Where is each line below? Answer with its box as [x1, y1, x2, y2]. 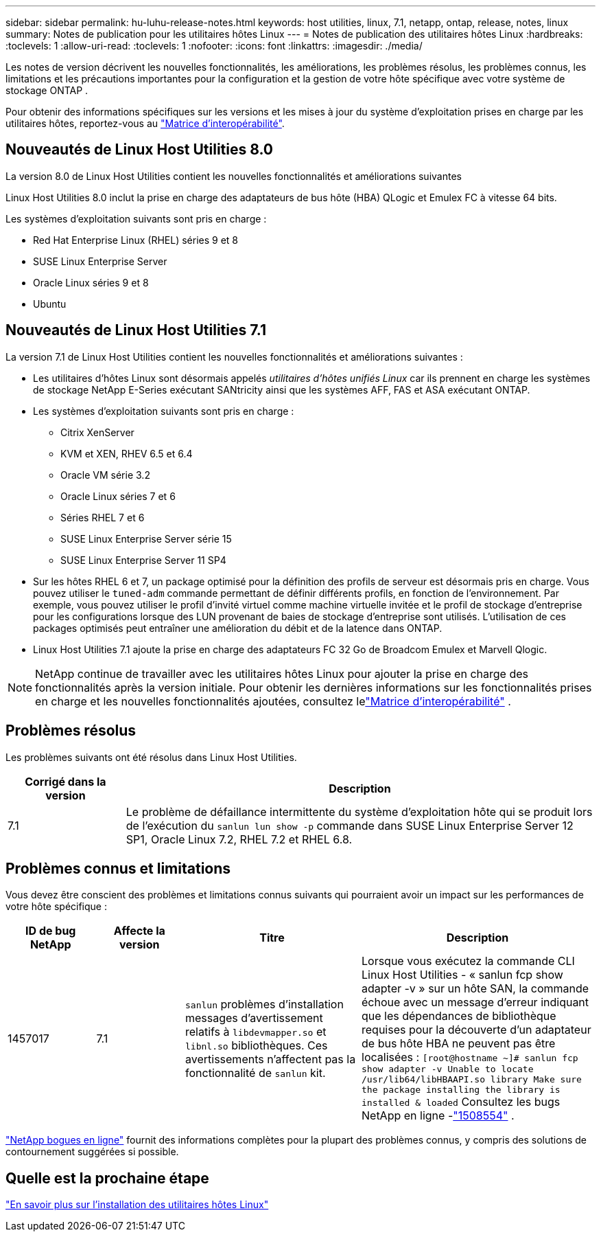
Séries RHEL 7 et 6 [60, 511, 145, 523]
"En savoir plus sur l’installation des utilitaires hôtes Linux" [5, 1199, 269, 1211]
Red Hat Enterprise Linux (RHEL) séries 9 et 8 [33, 234, 239, 246]
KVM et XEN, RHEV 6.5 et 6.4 [60, 447, 193, 459]
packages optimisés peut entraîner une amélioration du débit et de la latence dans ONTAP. [33, 622, 443, 634]
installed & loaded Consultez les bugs [362, 1095, 561, 1109]
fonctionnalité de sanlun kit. [185, 1065, 326, 1080]
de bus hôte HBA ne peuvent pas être [362, 1036, 556, 1051]
